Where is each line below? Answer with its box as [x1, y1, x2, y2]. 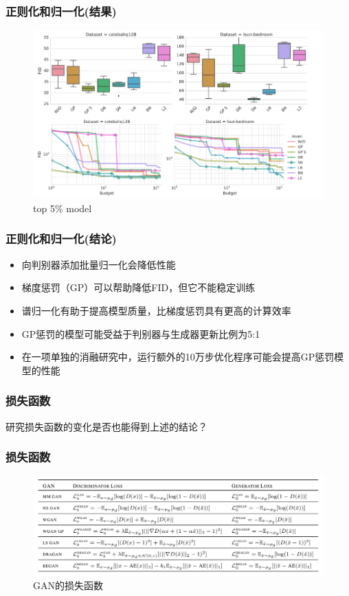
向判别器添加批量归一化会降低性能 [21, 257, 176, 271]
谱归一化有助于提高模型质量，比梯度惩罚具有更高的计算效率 [21, 303, 291, 317]
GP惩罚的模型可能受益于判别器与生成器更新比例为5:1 [21, 326, 260, 341]
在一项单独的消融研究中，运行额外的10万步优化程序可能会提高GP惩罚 [21, 349, 335, 364]
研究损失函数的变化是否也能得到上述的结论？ [5, 419, 207, 433]
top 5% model [33, 200, 92, 215]
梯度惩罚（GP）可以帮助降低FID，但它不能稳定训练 [21, 280, 256, 295]
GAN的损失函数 [33, 578, 103, 593]
